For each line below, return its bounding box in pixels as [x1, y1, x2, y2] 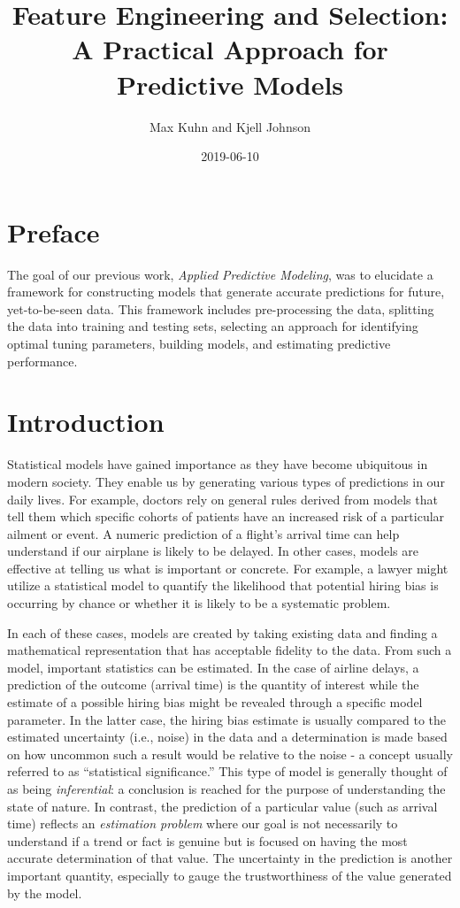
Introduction [7, 404, 165, 440]
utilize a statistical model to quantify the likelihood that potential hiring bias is [7, 576, 439, 595]
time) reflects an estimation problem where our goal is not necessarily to [7, 814, 398, 833]
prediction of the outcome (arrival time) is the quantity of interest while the [7, 675, 419, 694]
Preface [7, 213, 100, 250]
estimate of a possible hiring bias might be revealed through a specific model [7, 693, 423, 712]
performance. [7, 351, 78, 370]
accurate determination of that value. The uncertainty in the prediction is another [7, 849, 453, 867]
